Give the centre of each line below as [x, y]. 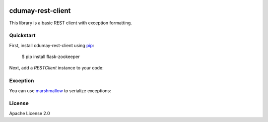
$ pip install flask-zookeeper [51, 57]
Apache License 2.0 [30, 113]
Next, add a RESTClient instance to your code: [56, 68]
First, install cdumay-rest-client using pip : [52, 45]
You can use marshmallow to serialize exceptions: [60, 91]
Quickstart [22, 36]
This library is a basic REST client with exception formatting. [71, 23]
